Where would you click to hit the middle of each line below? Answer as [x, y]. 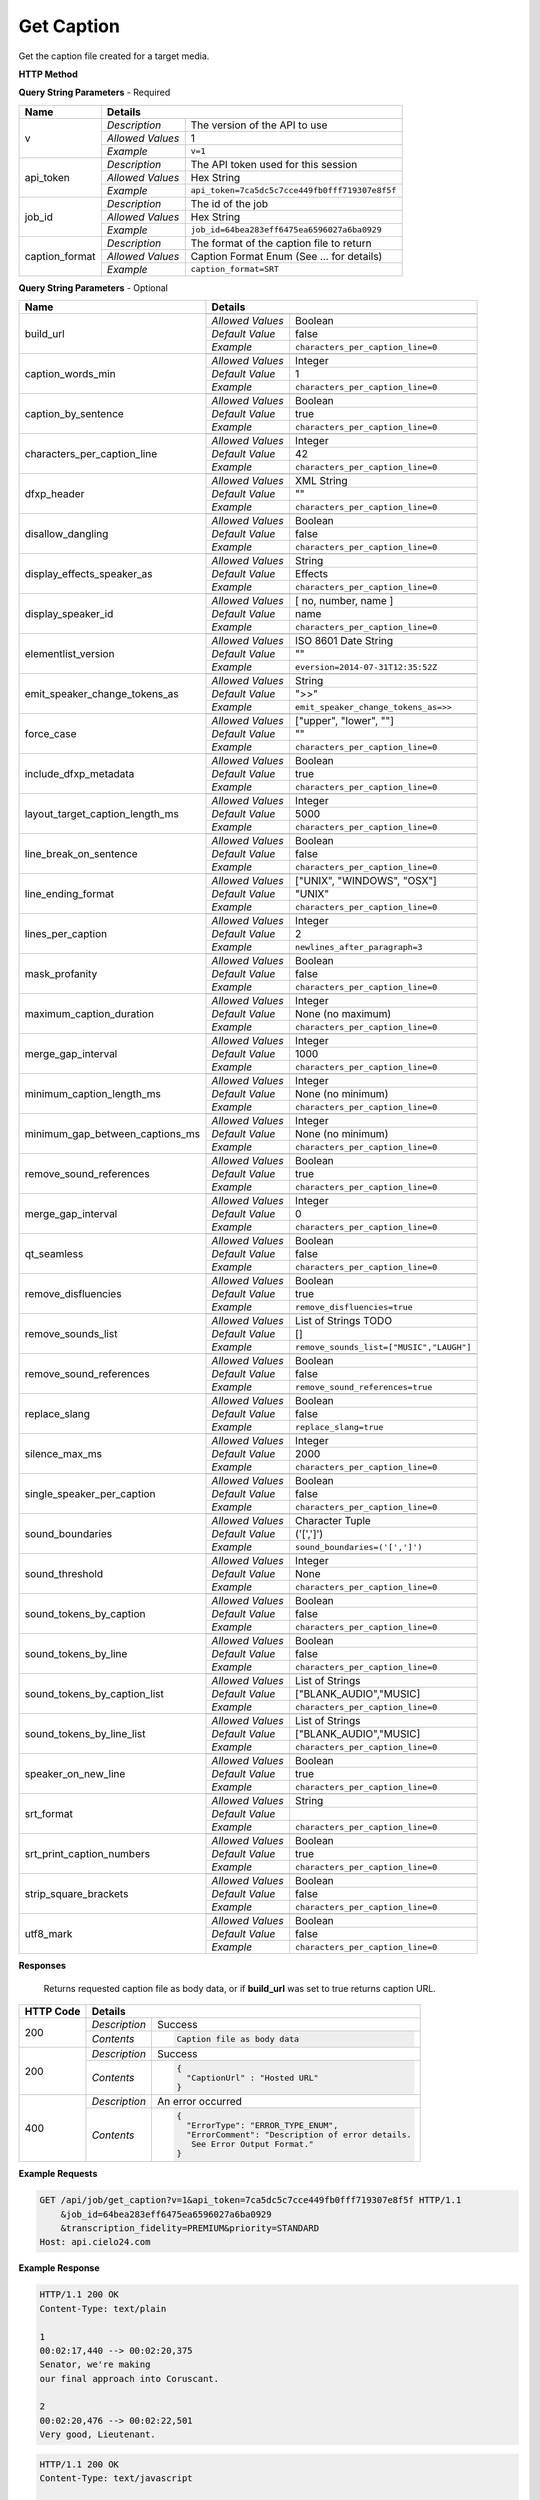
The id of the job [229, 203]
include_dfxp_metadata [79, 773]
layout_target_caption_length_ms [101, 813]
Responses [42, 1966]
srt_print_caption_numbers [87, 1853]
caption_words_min [70, 373]
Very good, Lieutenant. [98, 2434]
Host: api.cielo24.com [95, 2242]
